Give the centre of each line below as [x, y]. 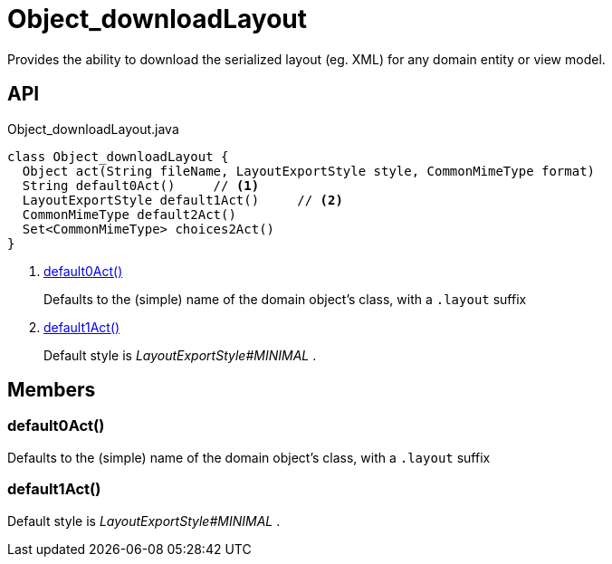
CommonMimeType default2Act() [129, 214]
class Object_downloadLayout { [118, 156]
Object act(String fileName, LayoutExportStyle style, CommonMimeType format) [309, 171]
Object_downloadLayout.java [93, 129]
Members [52, 390]
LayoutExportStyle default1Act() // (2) [182, 200]
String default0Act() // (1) [141, 185]
